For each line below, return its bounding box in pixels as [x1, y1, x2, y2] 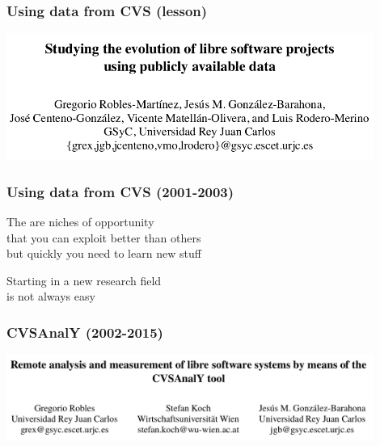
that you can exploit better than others [6, 229, 201, 246]
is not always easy [6, 288, 95, 305]
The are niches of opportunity [6, 213, 154, 230]
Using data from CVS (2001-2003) [6, 181, 234, 201]
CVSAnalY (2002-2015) [6, 322, 163, 342]
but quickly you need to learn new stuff [6, 245, 201, 262]
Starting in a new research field [6, 271, 162, 288]
